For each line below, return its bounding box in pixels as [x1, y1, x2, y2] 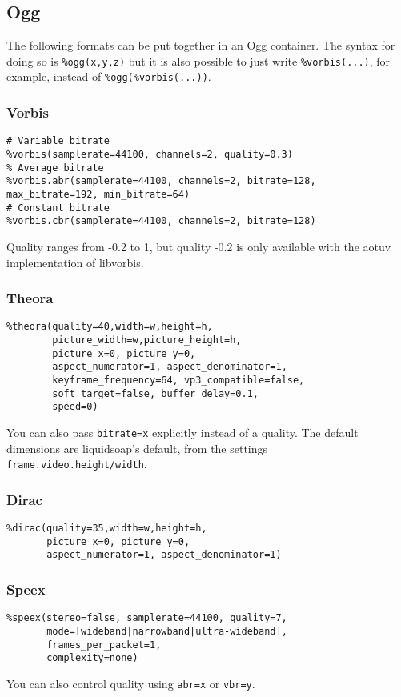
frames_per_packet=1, [46, 639, 162, 651]
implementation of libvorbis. [6, 254, 144, 270]
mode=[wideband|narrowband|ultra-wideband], [46, 625, 287, 637]
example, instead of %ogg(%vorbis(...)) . [6, 68, 211, 85]
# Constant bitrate [6, 202, 110, 214]
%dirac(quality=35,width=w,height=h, [6, 523, 207, 535]
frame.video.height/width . [6, 455, 147, 472]
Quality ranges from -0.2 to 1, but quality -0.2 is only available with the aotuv [6, 238, 391, 254]
